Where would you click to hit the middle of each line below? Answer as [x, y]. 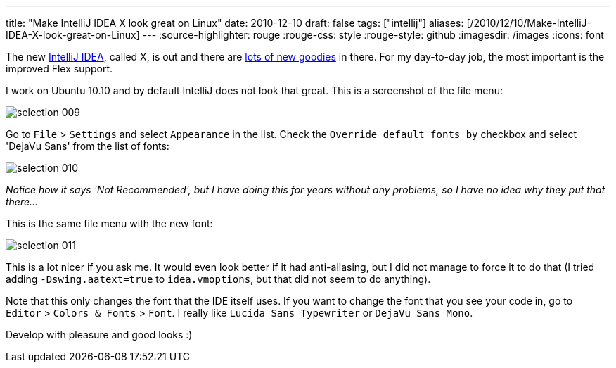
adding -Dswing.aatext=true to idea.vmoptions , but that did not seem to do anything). [218, 279]
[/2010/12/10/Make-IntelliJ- [529, 23]
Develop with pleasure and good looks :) [99, 335]
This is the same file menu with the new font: [109, 223]
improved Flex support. [59, 69]
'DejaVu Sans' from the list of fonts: [88, 146]
